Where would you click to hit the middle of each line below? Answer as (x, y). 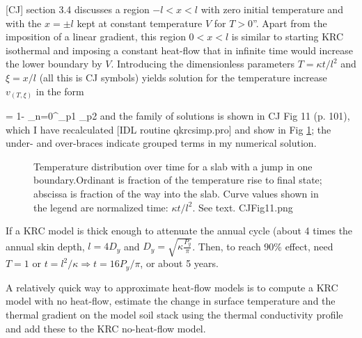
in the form (60, 91)
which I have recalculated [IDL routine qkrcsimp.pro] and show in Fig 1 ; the (168, 129)
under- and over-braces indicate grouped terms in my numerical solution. (161, 143)
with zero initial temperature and (272, 9)
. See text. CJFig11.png (243, 207)
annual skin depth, (45, 246)
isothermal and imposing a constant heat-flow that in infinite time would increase (179, 50)
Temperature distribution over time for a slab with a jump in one (173, 166)
